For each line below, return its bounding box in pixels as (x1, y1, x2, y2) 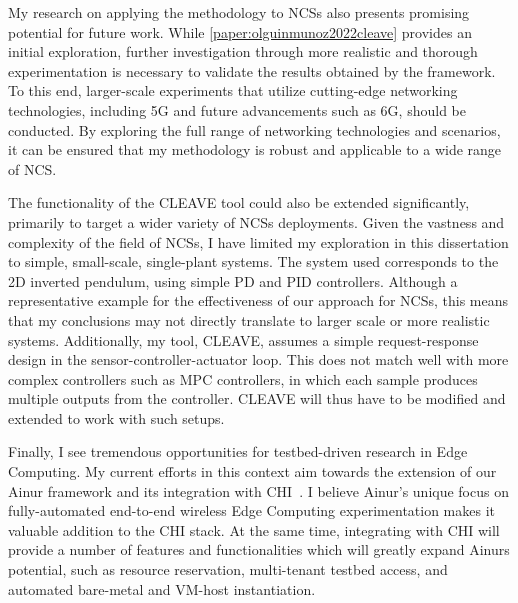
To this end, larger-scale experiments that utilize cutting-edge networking (8, 80, 458, 101)
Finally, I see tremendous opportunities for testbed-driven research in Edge (8, 441, 468, 462)
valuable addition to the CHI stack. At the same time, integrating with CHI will (8, 519, 500, 540)
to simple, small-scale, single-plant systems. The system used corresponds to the (8, 251, 499, 272)
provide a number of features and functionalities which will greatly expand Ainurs (8, 539, 510, 560)
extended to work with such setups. (8, 407, 225, 428)
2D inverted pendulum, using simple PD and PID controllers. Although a (8, 270, 458, 291)
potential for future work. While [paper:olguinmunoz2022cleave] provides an (8, 21, 472, 42)
